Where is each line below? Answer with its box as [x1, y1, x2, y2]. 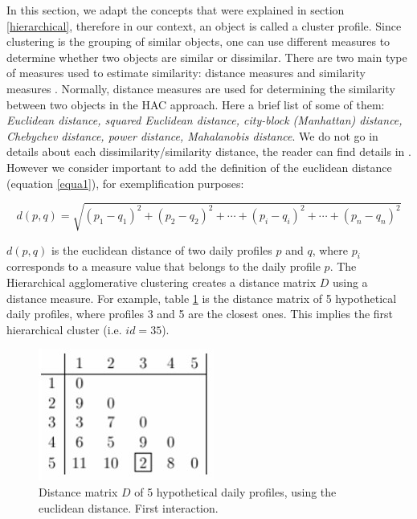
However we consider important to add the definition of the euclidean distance [6, 158, 392, 175]
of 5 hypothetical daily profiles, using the [134, 484, 337, 501]
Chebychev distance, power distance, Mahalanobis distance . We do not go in [6, 127, 378, 144]
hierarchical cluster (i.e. [6, 321, 122, 337]
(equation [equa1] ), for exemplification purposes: [6, 174, 244, 191]
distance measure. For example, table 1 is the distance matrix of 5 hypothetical [6, 289, 397, 306]
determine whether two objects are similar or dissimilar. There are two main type [6, 48, 407, 65]
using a [332, 274, 368, 291]
